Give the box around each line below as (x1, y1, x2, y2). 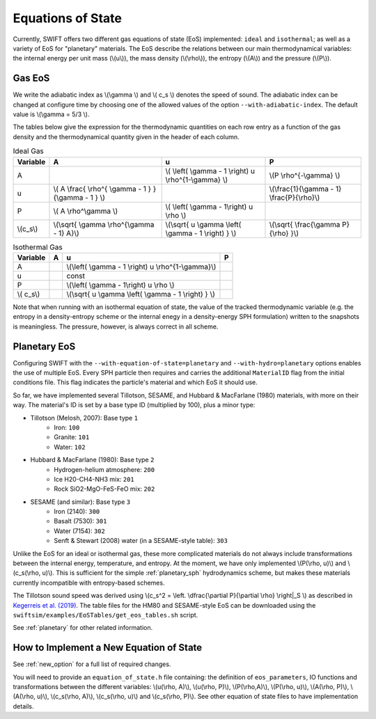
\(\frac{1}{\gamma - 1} (269, 184, 342, 193)
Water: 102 (54, 443, 86, 451)
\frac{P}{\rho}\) (269, 192, 320, 202)
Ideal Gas (13, 146, 45, 156)
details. (13, 702, 34, 710)
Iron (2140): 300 (54, 507, 100, 516)
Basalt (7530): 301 (54, 517, 107, 526)
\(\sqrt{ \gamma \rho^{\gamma (53, 219, 155, 229)
